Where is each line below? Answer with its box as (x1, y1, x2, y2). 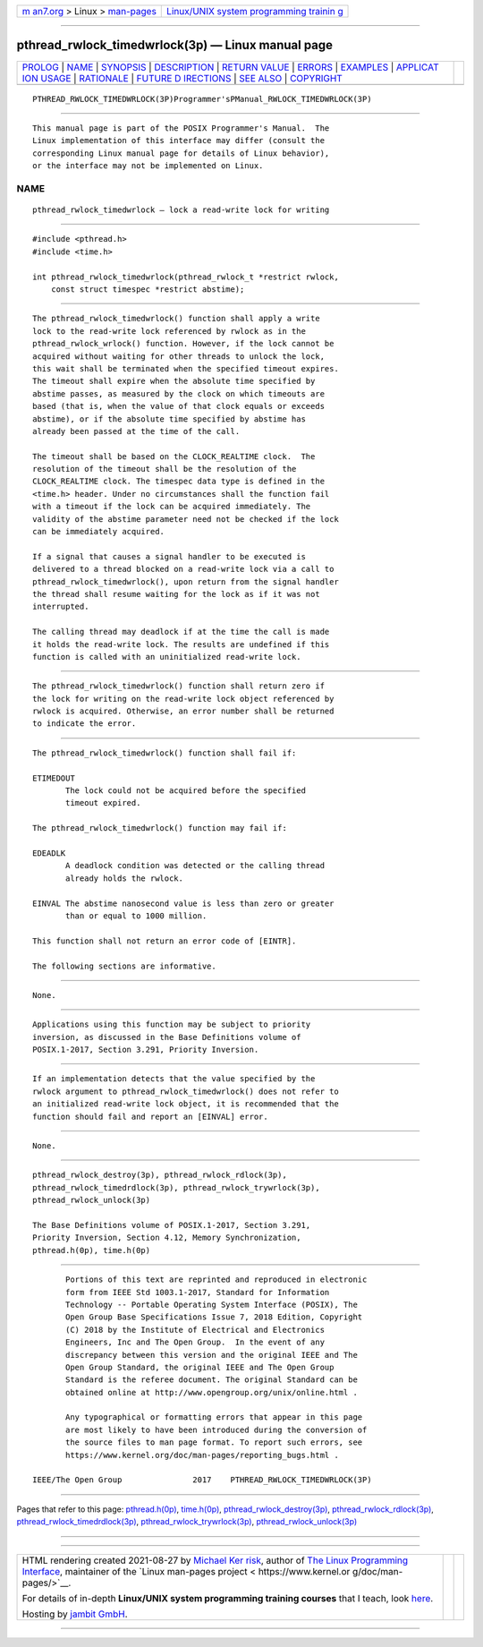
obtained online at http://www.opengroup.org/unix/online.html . (65, 1387, 358, 1397)
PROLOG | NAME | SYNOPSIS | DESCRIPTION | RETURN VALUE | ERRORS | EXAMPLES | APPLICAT (21, 61, 439, 73)
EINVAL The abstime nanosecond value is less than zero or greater (32, 898, 335, 909)
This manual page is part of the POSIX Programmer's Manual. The (32, 123, 330, 133)
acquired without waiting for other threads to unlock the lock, (32, 351, 326, 362)
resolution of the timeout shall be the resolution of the (32, 464, 297, 474)
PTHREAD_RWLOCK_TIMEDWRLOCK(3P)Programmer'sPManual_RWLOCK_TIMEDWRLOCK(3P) (32, 94, 372, 104)
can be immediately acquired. (32, 526, 165, 537)
